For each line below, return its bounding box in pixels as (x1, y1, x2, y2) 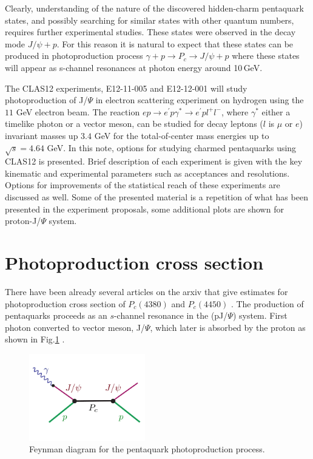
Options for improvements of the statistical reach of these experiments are (5, 178, 280, 191)
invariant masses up (5, 129, 78, 141)
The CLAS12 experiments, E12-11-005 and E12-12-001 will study (5, 81, 247, 94)
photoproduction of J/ (5, 93, 88, 106)
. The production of (231, 297, 304, 310)
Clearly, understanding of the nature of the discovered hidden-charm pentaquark (5, 2, 304, 14)
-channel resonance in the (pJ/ (113, 309, 228, 322)
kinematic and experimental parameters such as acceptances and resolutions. (5, 166, 290, 179)
